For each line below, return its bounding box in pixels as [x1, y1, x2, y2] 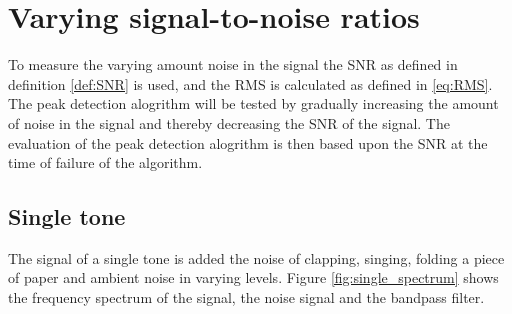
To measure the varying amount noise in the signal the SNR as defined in [8, 54, 458, 75]
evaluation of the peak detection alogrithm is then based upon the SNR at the [8, 132, 488, 153]
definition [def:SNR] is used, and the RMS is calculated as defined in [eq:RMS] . [8, 73, 493, 94]
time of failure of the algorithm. [8, 152, 203, 173]
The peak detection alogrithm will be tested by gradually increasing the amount [8, 93, 499, 114]
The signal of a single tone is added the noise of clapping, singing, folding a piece [8, 247, 505, 268]
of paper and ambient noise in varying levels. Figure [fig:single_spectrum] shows [8, 267, 499, 288]
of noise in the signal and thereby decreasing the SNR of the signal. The [8, 112, 450, 133]
